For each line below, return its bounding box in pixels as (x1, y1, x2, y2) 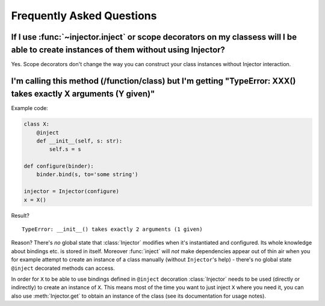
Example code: (11, 105, 48, 112)
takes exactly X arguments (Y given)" (11, 89, 155, 99)
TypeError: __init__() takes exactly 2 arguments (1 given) (22, 226, 203, 233)
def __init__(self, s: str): (36, 137, 123, 144)
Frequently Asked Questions (11, 9, 157, 22)
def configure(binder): (23, 163, 94, 170)
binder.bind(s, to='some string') (36, 171, 138, 178)
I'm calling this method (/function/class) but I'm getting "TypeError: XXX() (11, 76, 296, 87)
